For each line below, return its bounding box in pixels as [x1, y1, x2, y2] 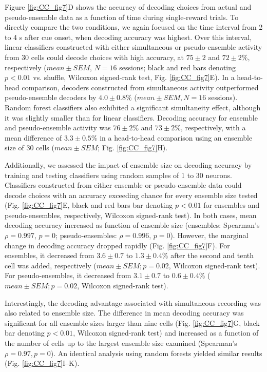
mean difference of [5, 132, 62, 143]
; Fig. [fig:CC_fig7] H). [98, 142, 168, 153]
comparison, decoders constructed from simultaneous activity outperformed [22, 82, 259, 92]
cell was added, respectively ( [5, 260, 97, 270]
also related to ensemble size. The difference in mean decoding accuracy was [5, 307, 244, 318]
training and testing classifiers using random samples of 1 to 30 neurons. [5, 169, 232, 180]
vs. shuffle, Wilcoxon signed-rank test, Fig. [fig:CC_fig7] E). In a [33, 72, 235, 83]
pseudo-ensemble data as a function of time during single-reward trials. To [5, 11, 239, 22]
